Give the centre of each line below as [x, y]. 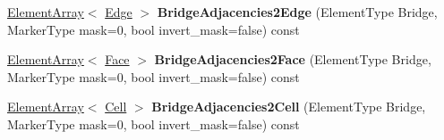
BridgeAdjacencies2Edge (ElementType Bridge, [297, 12]
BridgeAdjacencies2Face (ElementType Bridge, [293, 59]
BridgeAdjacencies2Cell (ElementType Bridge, [289, 107]
